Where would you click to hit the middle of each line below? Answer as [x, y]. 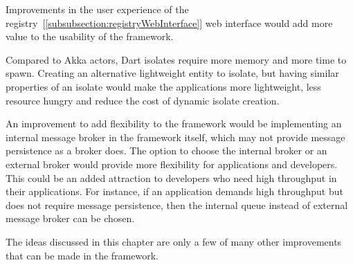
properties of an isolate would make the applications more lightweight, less [163, 86]
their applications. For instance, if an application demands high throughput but [174, 191]
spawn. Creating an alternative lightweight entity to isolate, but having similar [172, 73]
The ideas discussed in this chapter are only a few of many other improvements [174, 241]
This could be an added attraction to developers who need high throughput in [171, 177]
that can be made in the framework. [82, 255]
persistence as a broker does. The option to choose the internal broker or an [166, 150]
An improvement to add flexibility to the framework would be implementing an [174, 124]
